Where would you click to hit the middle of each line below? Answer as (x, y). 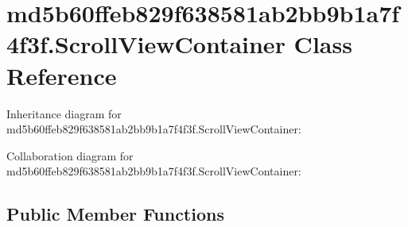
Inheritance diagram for (64, 113)
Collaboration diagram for (70, 155)
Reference (62, 75)
